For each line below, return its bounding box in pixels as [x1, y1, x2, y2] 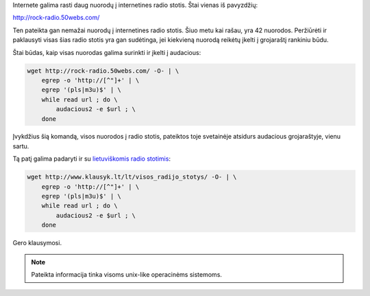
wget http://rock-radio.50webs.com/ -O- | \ [27, 67, 180, 75]
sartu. [12, 141, 29, 150]
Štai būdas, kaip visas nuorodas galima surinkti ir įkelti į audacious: [12, 48, 201, 56]
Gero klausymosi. [12, 239, 62, 247]
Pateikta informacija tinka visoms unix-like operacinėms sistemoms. [31, 270, 223, 278]
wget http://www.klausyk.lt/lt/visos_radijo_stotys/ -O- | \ [27, 173, 237, 181]
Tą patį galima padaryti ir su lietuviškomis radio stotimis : [12, 155, 171, 163]
